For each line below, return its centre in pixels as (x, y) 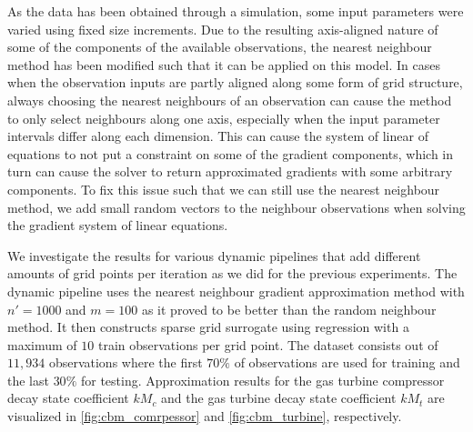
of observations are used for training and (347, 362)
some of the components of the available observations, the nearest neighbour (220, 47)
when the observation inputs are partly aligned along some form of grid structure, (235, 82)
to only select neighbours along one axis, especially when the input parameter (224, 118)
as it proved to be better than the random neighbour (289, 309)
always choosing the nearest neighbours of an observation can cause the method (230, 100)
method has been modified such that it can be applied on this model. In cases (224, 64)
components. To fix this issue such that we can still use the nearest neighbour (224, 189)
